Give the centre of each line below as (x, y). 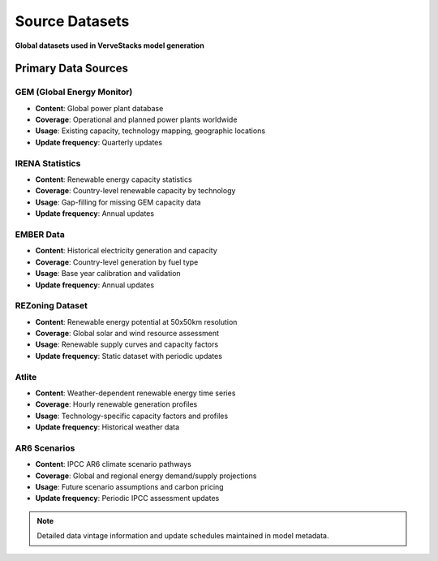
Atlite (26, 377)
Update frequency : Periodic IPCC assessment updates (127, 498)
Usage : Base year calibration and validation (108, 274)
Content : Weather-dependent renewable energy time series (135, 393)
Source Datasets (72, 21)
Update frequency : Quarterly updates (99, 142)
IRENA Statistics (48, 163)
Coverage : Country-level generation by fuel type (117, 262)
